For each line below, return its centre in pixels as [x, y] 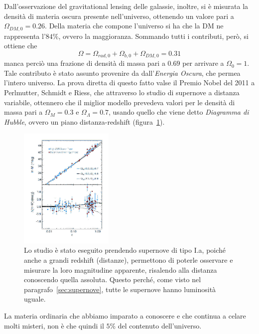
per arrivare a [203, 63]
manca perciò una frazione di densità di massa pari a [85, 63]
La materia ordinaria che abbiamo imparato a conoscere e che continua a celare [125, 316]
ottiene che [21, 46]
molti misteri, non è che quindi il [54, 325]
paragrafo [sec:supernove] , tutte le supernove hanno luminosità [120, 289]
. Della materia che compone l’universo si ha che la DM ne [134, 26]
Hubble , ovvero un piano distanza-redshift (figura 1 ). [84, 121]
